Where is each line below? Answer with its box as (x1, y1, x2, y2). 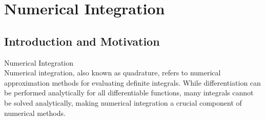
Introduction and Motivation (4, 33, 160, 49)
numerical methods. (4, 107, 66, 118)
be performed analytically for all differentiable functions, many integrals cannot (4, 87, 254, 98)
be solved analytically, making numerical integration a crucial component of (4, 97, 242, 108)
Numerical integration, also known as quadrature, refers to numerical (4, 67, 221, 78)
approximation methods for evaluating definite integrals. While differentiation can (4, 77, 261, 88)
